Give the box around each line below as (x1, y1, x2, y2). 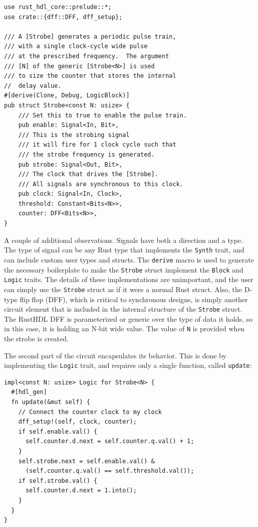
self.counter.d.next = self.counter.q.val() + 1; (25, 438, 194, 445)
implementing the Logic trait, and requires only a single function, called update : (4, 360, 252, 370)
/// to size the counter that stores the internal (4, 72, 176, 80)
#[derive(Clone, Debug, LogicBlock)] (4, 92, 130, 99)
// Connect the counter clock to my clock (18, 408, 162, 416)
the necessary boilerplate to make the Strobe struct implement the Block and (4, 264, 243, 275)
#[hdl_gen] (11, 388, 47, 396)
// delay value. (4, 82, 62, 89)
